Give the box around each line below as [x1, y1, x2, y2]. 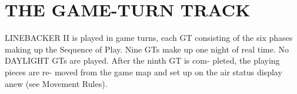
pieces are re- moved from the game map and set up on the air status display [5, 65, 282, 78]
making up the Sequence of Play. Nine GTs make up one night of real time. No [5, 43, 289, 55]
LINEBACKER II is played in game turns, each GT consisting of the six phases [5, 32, 293, 44]
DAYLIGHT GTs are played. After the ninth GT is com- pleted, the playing [5, 54, 280, 67]
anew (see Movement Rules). [5, 77, 108, 89]
